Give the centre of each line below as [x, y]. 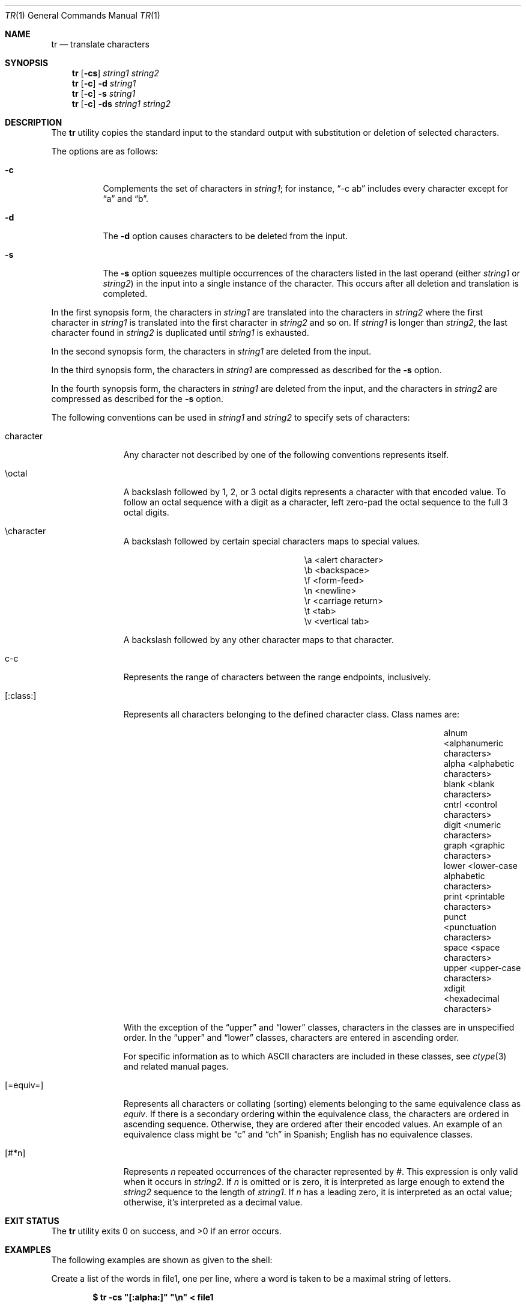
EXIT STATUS [32, 1221]
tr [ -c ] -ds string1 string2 [121, 104]
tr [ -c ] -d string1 [104, 83]
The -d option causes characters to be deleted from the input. [225, 236]
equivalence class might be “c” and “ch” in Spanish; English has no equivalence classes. [298, 1134]
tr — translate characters [100, 44]
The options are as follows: [104, 151]
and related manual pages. [176, 1066]
